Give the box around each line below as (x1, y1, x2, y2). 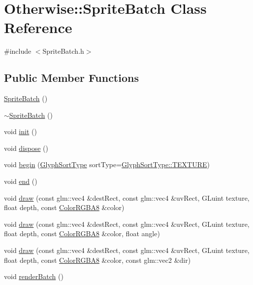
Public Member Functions (4, 70, 139, 85)
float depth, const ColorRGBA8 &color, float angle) (4, 228, 160, 239)
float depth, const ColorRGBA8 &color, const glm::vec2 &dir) (4, 254, 191, 265)
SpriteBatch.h (42, 46, 84, 56)
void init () (4, 126, 37, 137)
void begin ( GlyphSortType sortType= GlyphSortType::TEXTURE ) (4, 159, 210, 170)
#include (4, 46, 32, 56)
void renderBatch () (4, 271, 63, 282)
